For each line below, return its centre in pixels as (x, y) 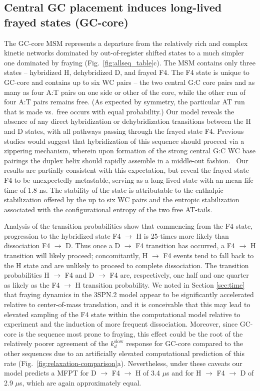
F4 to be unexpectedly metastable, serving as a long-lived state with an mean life (129, 180)
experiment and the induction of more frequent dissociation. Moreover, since (121, 324)
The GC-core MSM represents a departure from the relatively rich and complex (126, 43)
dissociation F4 (27, 245)
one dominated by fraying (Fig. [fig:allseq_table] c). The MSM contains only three (130, 62)
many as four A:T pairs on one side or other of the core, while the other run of (125, 92)
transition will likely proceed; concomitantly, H (76, 255)
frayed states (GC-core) (66, 22)
